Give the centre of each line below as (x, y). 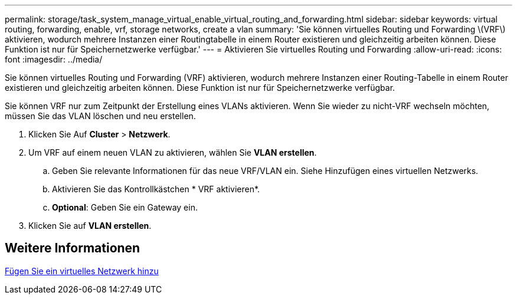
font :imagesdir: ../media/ (54, 59)
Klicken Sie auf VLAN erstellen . (90, 226)
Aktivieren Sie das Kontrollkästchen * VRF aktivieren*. (156, 189)
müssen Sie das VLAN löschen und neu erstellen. (100, 116)
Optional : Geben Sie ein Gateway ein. (125, 207)
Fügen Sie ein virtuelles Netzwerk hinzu (82, 271)
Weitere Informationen (73, 248)
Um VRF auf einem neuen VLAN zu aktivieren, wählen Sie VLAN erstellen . (173, 152)
